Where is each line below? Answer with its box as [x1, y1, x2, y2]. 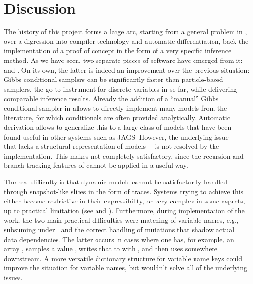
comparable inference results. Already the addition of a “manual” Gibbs [4, 93, 219, 103]
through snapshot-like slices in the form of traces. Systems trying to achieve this [4, 186, 244, 196]
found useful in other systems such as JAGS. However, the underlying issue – [4, 131, 235, 142]
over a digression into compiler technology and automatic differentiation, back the [4, 36, 249, 46]
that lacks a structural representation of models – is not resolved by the [4, 141, 219, 151]
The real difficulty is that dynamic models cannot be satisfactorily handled [4, 177, 228, 187]
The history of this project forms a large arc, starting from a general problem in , [4, 26, 247, 37]
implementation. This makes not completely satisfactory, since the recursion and [4, 150, 244, 161]
